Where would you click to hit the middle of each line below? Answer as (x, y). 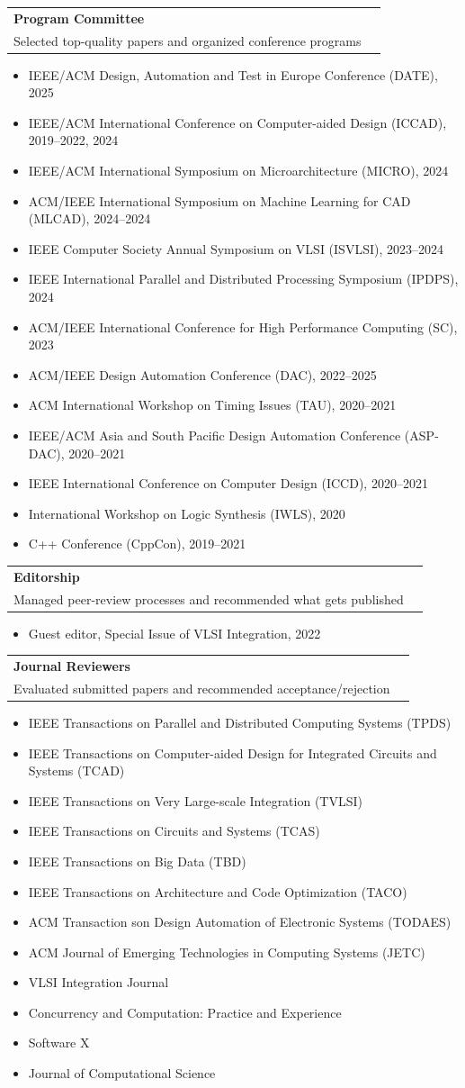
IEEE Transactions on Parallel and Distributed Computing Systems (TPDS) (240, 722)
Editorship (47, 576)
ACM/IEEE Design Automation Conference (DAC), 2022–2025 (202, 374)
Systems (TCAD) (76, 771)
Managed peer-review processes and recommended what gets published (209, 598)
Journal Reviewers (72, 666)
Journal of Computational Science (122, 1073)
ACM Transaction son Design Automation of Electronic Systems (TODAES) (240, 922)
